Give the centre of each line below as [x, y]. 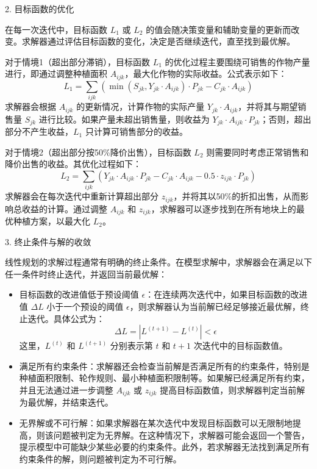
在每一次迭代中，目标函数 [56, 29]
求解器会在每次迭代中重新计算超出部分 [82, 196]
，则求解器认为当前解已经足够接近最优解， [215, 306]
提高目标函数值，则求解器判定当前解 [233, 390]
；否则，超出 [286, 119]
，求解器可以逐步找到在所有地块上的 [223, 208]
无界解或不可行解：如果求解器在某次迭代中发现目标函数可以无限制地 [156, 423]
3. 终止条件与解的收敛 [48, 241]
